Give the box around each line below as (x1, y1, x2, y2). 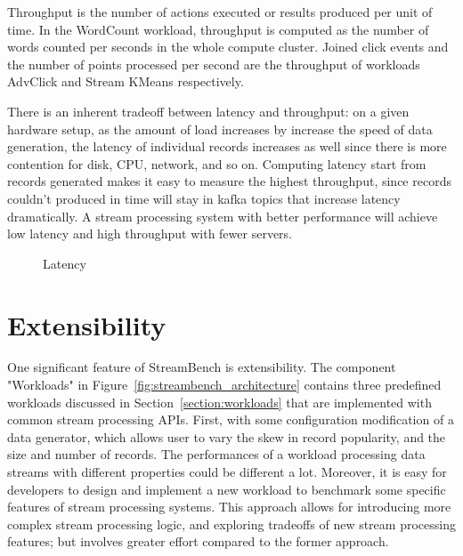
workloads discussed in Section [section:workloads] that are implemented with (7, 392, 432, 411)
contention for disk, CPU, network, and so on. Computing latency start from (7, 154, 426, 173)
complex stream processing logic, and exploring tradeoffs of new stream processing (7, 514, 456, 533)
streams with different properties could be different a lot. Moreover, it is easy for (7, 463, 447, 480)
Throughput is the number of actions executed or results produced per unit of (7, 3, 433, 20)
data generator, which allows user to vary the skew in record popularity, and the (7, 427, 446, 446)
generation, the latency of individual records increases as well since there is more (7, 137, 447, 156)
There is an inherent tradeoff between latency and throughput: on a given (7, 101, 410, 120)
